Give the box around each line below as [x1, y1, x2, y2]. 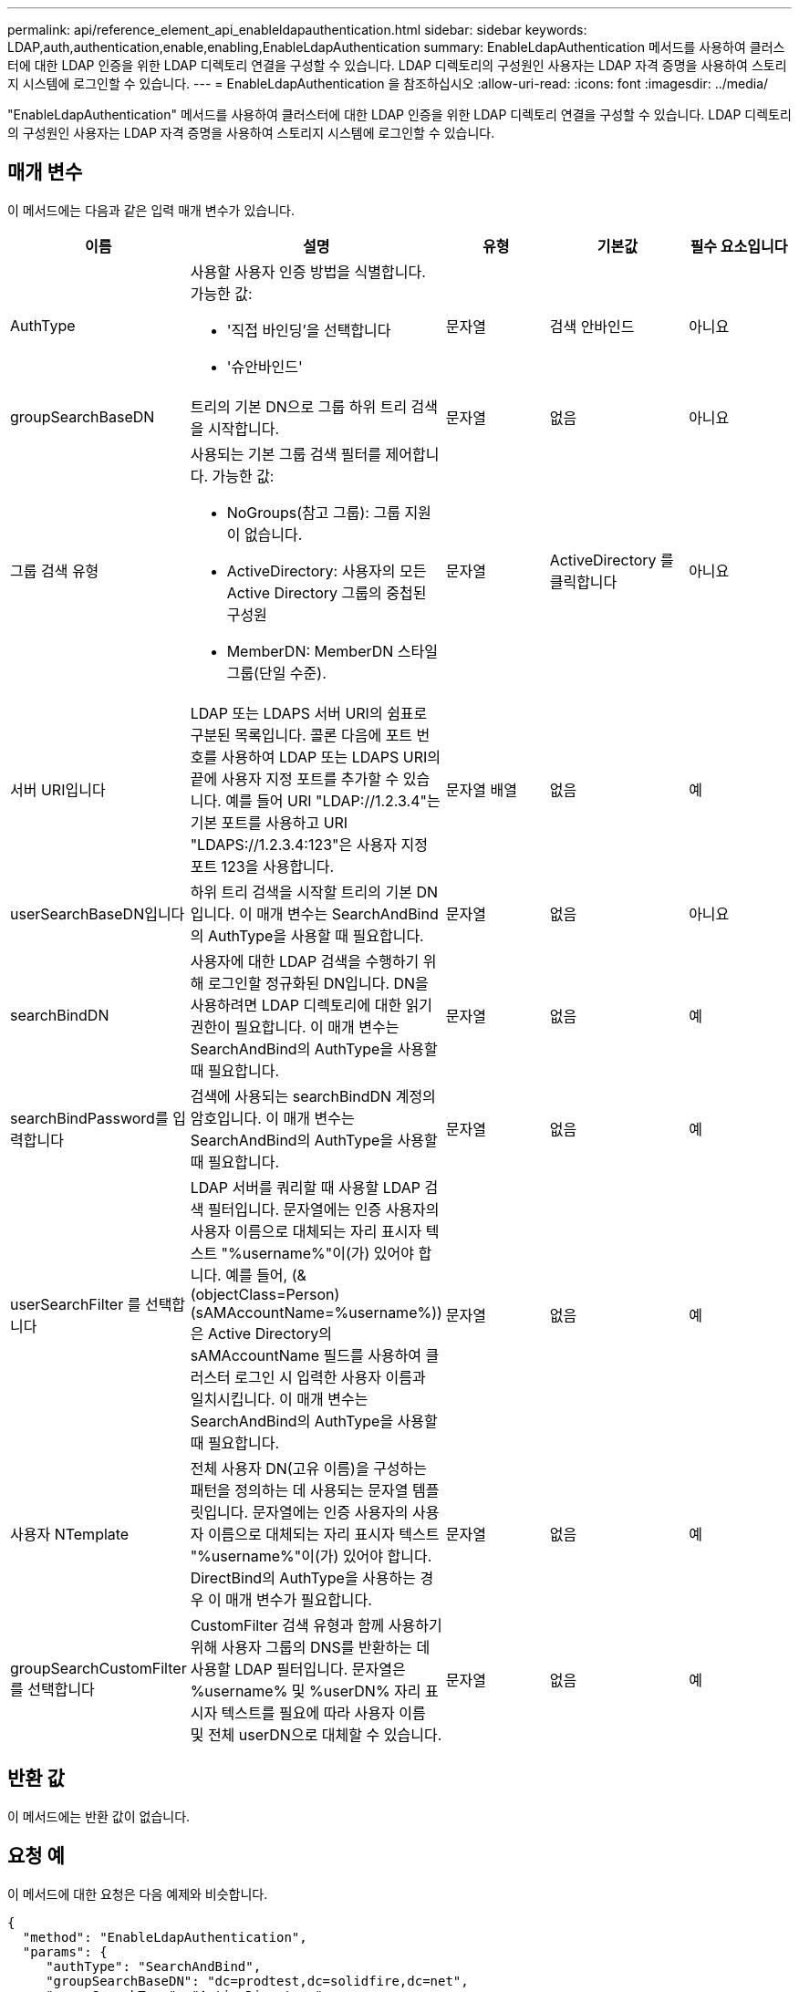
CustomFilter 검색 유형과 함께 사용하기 [190, 1615, 442, 1634]
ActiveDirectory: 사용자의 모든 [226, 561, 427, 580]
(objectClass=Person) [190, 1284, 340, 1303]
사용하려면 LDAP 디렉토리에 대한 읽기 [190, 995, 433, 1014]
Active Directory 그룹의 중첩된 [226, 583, 427, 602]
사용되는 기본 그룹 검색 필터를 [190, 444, 382, 463]
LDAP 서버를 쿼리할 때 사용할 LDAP [190, 1178, 420, 1197]
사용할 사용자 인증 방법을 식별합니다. [190, 262, 426, 281]
